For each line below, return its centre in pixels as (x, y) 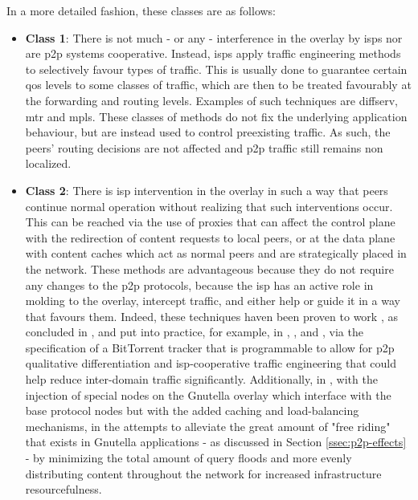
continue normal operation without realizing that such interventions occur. (209, 206)
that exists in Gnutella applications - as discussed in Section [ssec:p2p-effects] (216, 442)
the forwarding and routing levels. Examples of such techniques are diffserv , (211, 100)
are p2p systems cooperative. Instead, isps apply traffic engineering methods (213, 53)
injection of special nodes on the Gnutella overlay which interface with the (208, 394)
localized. (48, 163)
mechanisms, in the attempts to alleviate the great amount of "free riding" (208, 426)
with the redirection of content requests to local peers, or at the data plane (210, 237)
